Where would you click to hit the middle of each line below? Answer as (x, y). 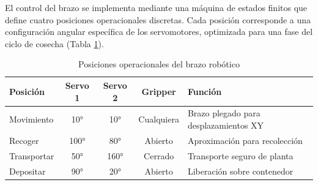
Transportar (32, 155)
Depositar (28, 171)
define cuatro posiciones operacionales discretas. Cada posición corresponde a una (158, 19)
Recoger (24, 140)
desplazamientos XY (226, 125)
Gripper (159, 91)
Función (205, 91)
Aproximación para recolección (245, 140)
